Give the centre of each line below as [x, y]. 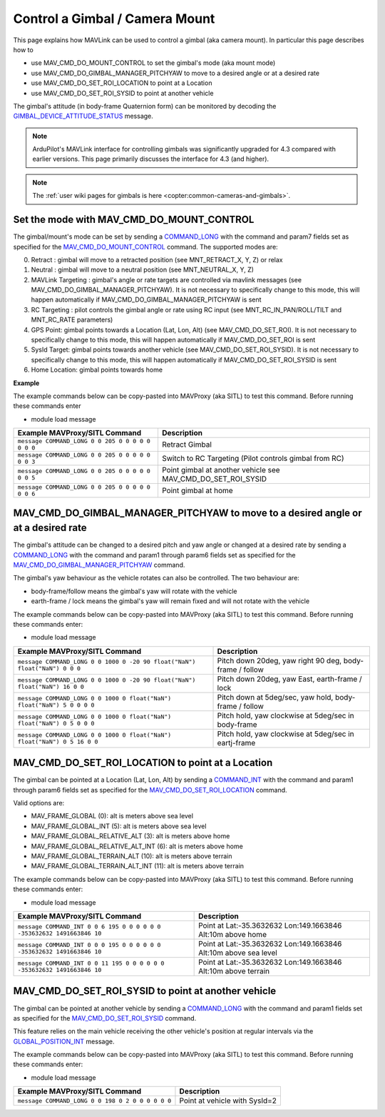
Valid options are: [39, 803]
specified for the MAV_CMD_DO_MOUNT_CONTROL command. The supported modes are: [145, 247]
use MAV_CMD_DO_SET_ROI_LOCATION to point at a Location [122, 83]
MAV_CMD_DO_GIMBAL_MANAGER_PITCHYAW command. [99, 565]
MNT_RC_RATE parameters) [72, 320]
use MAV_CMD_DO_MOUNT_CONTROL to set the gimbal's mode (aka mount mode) [153, 63]
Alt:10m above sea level [238, 953]
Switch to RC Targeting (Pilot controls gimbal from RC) [253, 459]
